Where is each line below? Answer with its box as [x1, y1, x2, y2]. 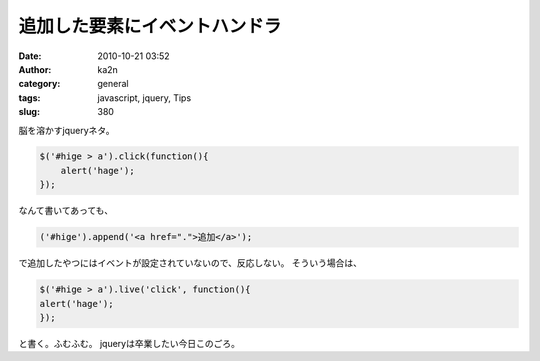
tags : [18, 91, 41, 104]
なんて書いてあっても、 [18, 205, 114, 217]
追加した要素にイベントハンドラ [18, 15, 282, 37]
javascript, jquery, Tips [97, 91, 192, 104]
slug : [18, 106, 40, 118]
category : [18, 78, 61, 90]
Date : [18, 50, 42, 62]
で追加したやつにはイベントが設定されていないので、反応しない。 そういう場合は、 [18, 257, 362, 269]
